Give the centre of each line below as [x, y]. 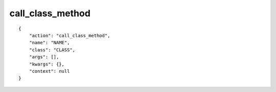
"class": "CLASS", [52, 50]
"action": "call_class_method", [70, 35]
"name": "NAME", [49, 43]
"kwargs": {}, [47, 64]
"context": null [49, 71]
